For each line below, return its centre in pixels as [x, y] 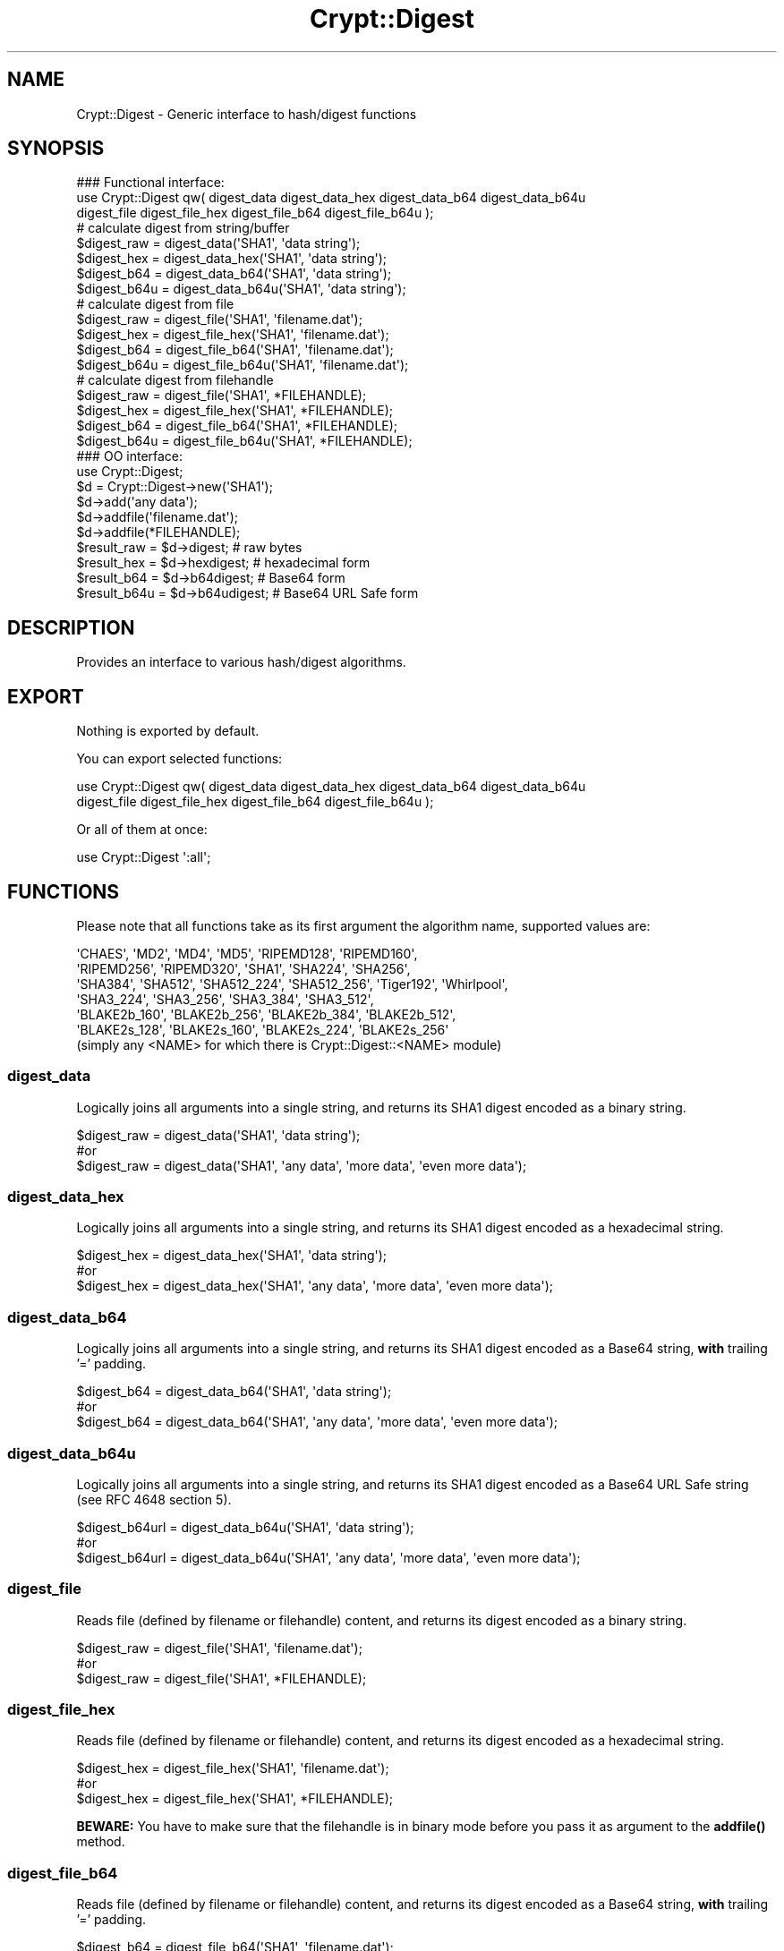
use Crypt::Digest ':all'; [144, 857]
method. [101, 1842]
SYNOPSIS [56, 149]
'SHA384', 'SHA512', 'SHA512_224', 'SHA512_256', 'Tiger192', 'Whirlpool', [292, 984]
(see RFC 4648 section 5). [154, 1499]
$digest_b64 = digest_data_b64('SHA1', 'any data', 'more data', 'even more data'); [317, 1422]
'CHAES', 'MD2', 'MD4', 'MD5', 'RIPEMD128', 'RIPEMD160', [247, 953]
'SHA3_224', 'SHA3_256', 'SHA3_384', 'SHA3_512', [225, 999]
